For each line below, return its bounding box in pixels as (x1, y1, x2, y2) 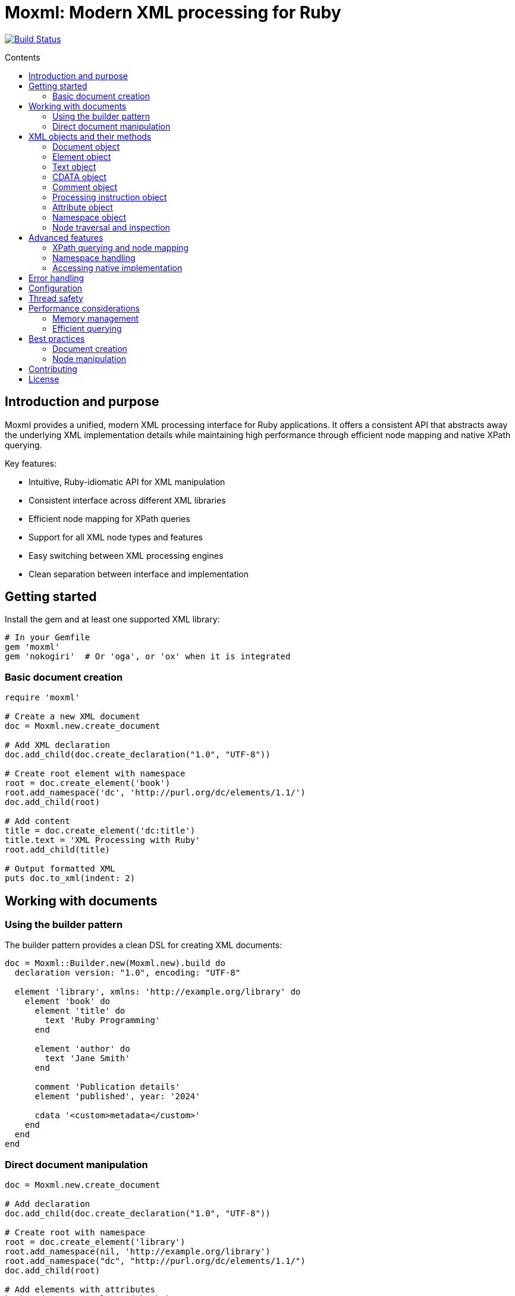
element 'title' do (34, 1006, 125, 1016)
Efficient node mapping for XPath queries (29, 513, 190, 524)
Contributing (29, 363, 77, 374)
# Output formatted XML (5, 864, 115, 874)
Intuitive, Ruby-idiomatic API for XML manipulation (29, 476, 225, 487)
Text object (52, 161, 96, 172)
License (29, 373, 59, 384)
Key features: (5, 458, 56, 468)
